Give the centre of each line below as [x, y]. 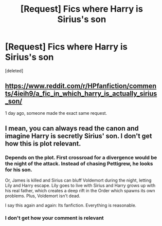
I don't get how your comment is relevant [54, 218]
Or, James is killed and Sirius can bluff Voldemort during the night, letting [78, 180]
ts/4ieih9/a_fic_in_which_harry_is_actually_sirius [81, 94]
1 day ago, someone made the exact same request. [56, 113]
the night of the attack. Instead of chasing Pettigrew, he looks [79, 164]
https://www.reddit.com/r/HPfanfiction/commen [81, 86]
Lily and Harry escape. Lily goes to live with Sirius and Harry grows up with [80, 185]
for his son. [19, 170]
